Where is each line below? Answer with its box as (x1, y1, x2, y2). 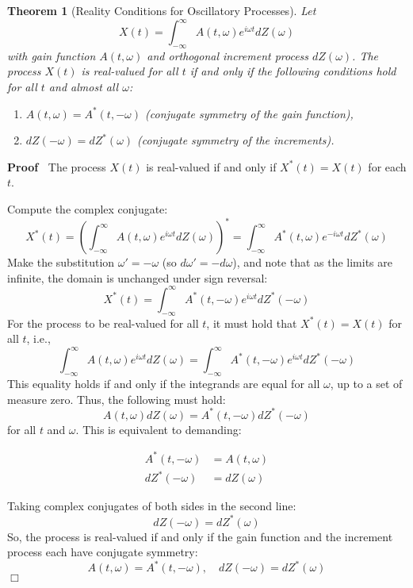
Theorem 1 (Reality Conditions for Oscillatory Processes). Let (7, 2, 316, 18)
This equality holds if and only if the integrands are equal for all (7, 375, 320, 392)
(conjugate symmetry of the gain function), (145, 105, 354, 121)
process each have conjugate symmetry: (7, 544, 198, 560)
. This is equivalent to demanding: (75, 421, 242, 437)
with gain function (7, 47, 96, 63)
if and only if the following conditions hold (189, 63, 396, 79)
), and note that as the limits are (232, 254, 392, 271)
